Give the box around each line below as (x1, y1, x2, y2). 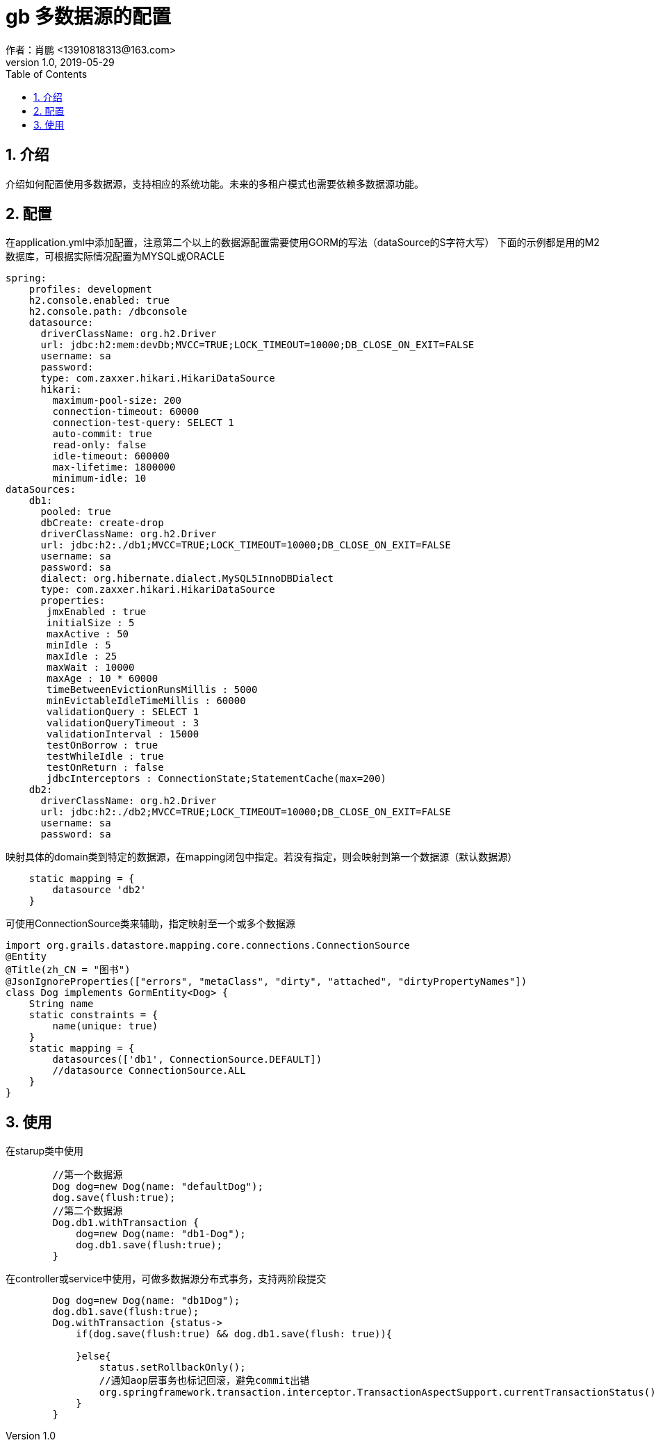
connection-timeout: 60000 (52, 406, 199, 418)
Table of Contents (6, 67, 88, 80)
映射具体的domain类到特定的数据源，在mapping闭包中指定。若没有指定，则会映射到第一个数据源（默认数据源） (6, 851, 518, 863)
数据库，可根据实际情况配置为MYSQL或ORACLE (6, 250, 225, 263)
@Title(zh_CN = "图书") (6, 964, 131, 976)
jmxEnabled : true (47, 606, 147, 618)
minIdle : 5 (47, 639, 111, 651)
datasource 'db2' (52, 884, 147, 896)
